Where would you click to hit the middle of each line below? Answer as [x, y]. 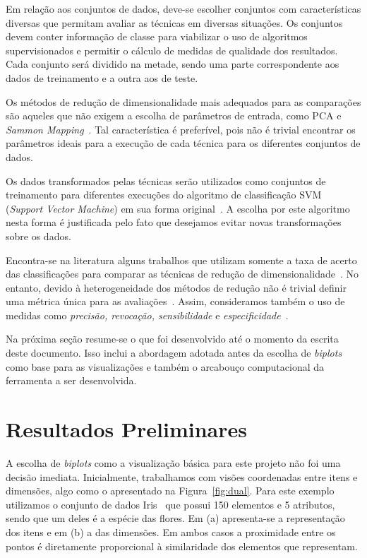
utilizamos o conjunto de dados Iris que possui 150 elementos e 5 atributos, [170, 504]
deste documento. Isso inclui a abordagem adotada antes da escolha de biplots [174, 353]
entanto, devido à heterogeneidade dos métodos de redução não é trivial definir [176, 287]
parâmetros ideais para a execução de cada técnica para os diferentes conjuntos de [183, 143]
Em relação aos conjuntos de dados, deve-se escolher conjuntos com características [183, 8]
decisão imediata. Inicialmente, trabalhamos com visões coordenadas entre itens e [182, 476]
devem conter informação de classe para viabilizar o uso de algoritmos [157, 36]
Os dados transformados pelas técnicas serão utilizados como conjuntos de [166, 180]
